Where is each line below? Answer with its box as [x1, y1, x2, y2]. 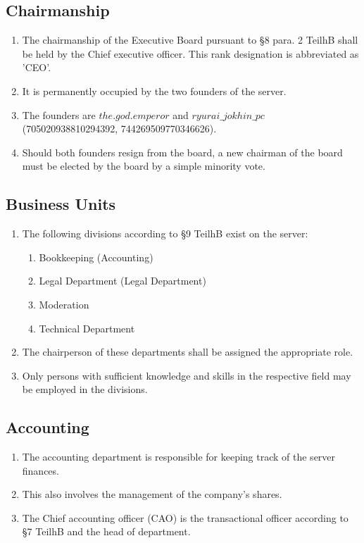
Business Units [6, 193, 116, 215]
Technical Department [39, 320, 135, 335]
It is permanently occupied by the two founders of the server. [22, 83, 287, 98]
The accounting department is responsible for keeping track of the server [22, 449, 336, 464]
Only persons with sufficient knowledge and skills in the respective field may [22, 368, 351, 382]
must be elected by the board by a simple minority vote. [22, 158, 265, 173]
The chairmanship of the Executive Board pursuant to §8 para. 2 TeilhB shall [22, 32, 358, 47]
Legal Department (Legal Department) [39, 273, 206, 288]
